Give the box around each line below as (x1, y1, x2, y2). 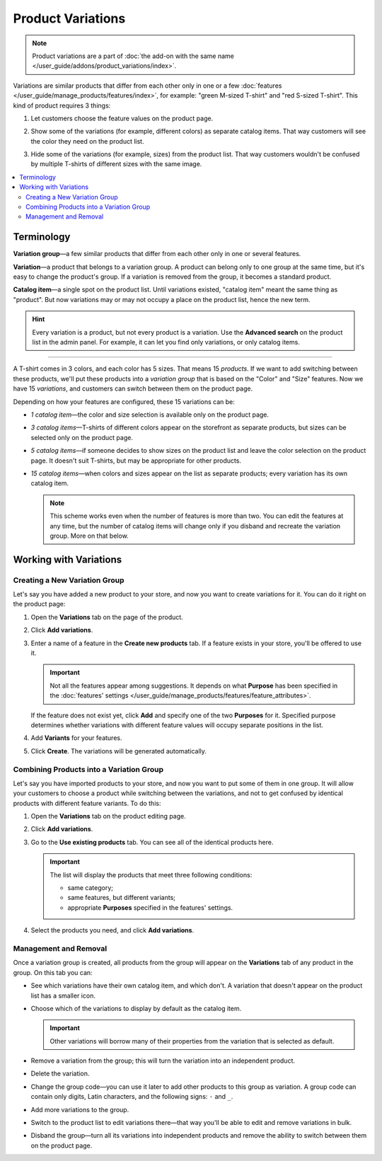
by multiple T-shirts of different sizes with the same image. (30, 160, 202, 168)
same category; (67, 884, 113, 892)
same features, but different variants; (67, 894, 176, 902)
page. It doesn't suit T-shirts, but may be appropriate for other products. (30, 456, 242, 465)
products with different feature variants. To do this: (13, 799, 161, 807)
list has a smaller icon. (30, 991, 95, 1000)
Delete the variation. (30, 1069, 90, 1078)
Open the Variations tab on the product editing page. (30, 812, 187, 821)
